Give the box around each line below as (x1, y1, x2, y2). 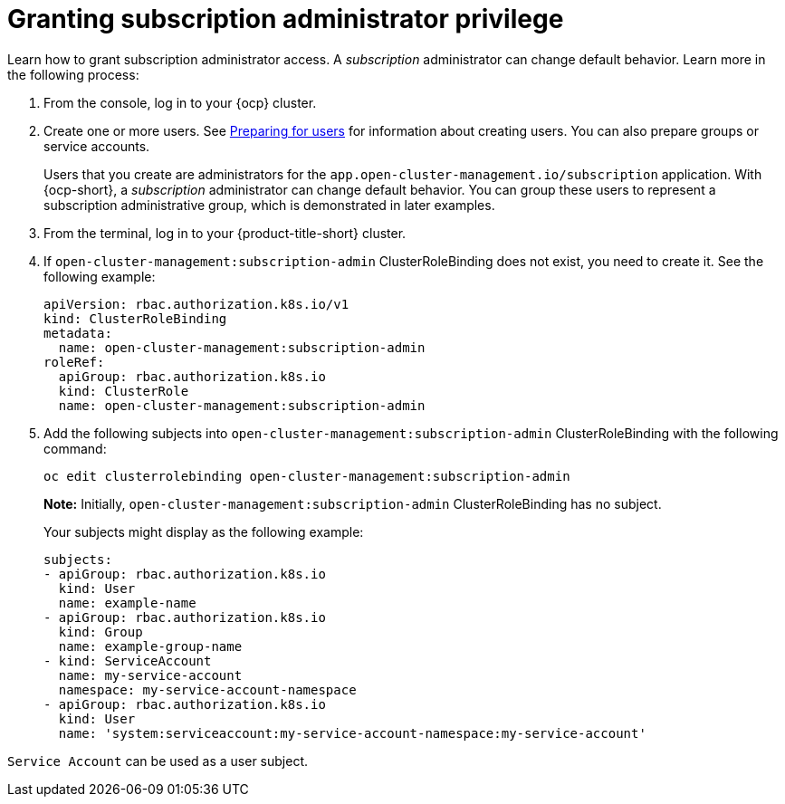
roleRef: (43, 354, 105, 369)
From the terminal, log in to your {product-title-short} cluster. (43, 225, 407, 241)
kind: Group (58, 624, 143, 639)
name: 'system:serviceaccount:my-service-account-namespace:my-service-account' (58, 725, 646, 741)
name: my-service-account (58, 667, 243, 683)
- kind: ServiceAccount (43, 653, 212, 668)
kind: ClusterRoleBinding (43, 311, 227, 326)
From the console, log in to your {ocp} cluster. (43, 94, 317, 110)
